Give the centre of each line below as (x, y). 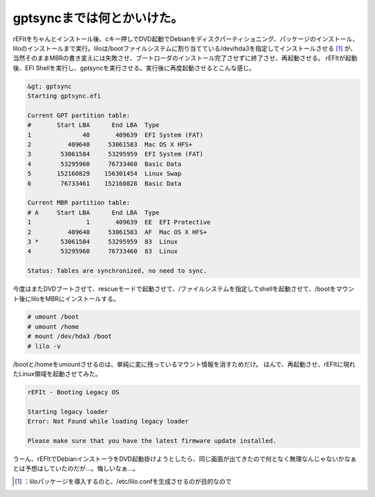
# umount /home (53, 327)
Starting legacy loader (68, 412)
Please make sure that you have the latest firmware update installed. (152, 440)
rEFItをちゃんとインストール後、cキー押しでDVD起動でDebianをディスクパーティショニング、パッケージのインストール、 (186, 39)
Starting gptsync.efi (64, 96)
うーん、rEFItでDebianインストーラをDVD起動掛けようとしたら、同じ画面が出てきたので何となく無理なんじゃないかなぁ (185, 459)
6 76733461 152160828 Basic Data (105, 183)
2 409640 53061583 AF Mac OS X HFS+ (117, 232)
